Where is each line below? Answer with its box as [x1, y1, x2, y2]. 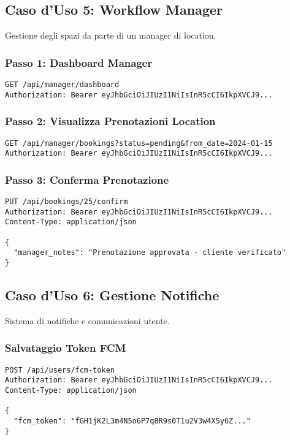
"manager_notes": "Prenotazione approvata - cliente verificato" [13, 248, 286, 257]
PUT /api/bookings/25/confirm [5, 197, 128, 207]
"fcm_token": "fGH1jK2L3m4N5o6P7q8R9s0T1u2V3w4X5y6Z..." [13, 416, 251, 425]
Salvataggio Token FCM [5, 340, 126, 355]
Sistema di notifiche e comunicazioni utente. [5, 314, 170, 327]
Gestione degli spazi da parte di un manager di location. [5, 29, 216, 42]
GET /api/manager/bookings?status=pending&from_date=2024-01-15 [5, 138, 273, 148]
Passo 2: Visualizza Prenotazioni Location [5, 113, 216, 129]
